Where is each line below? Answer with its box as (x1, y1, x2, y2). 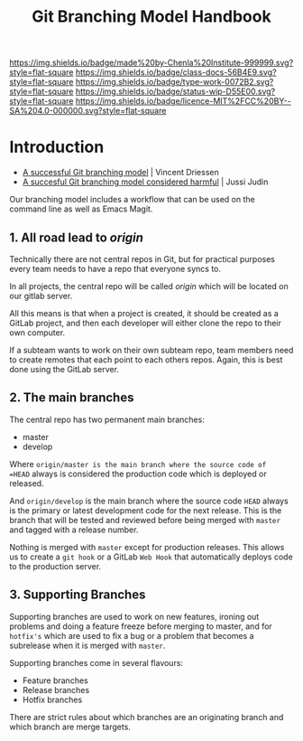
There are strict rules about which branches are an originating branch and (9, 711, 284, 722)
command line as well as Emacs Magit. (9, 203, 153, 214)
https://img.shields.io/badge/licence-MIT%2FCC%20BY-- (75, 96, 291, 107)
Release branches (22, 684, 90, 695)
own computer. (9, 327, 66, 338)
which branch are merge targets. (9, 721, 131, 732)
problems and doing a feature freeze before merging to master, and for (9, 621, 272, 632)
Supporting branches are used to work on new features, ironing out (9, 611, 260, 622)
